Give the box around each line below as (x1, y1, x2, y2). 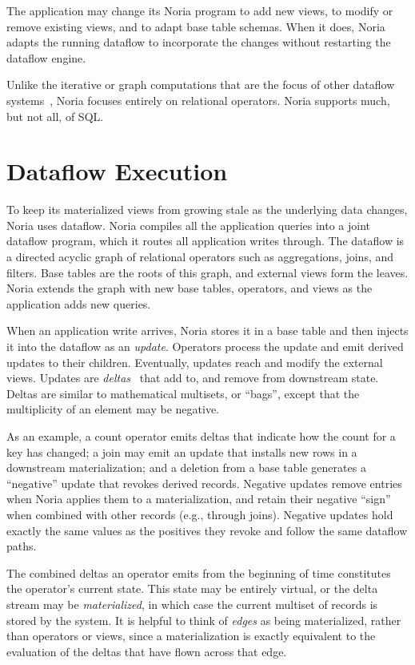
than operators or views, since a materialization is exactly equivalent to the (6, 627, 376, 644)
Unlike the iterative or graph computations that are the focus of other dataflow (6, 76, 395, 93)
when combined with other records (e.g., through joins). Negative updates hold (6, 506, 393, 522)
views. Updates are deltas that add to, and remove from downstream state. (6, 369, 379, 386)
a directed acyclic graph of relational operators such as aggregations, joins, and (6, 248, 394, 265)
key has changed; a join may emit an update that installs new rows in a (6, 443, 357, 460)
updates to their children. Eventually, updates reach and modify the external (6, 353, 383, 370)
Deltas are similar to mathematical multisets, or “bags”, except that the (6, 385, 360, 401)
